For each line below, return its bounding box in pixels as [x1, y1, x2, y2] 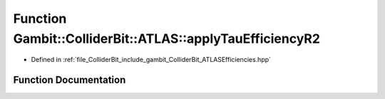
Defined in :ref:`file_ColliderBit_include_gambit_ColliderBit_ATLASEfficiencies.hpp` [31, 56, 271, 64]
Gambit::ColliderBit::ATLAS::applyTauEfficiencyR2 [13, 31, 321, 46]
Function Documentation [13, 74, 126, 86]
